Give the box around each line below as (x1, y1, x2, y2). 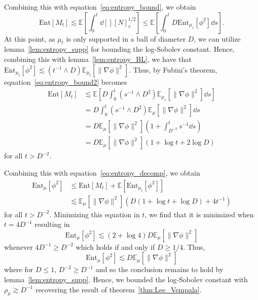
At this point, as (4, 33, 55, 44)
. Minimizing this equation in (49, 209, 140, 219)
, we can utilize (194, 33, 241, 44)
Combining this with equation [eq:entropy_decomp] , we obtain (4, 167, 200, 178)
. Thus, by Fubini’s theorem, (129, 64, 217, 75)
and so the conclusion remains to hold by (95, 264, 224, 275)
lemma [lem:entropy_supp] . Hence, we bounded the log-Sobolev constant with (4, 274, 248, 284)
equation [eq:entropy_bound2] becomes (4, 76, 127, 87)
